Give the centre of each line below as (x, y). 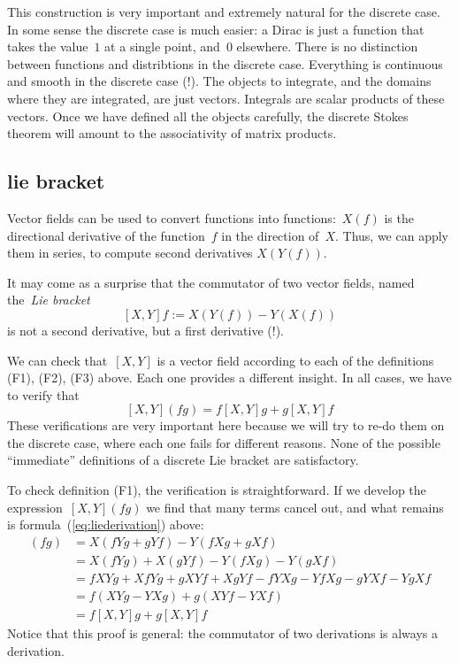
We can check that (57, 360)
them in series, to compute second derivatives (130, 253)
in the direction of (270, 235)
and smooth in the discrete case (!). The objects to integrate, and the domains (219, 81)
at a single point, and (162, 46)
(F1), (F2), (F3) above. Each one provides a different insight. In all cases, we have (229, 378)
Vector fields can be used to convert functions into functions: (172, 217)
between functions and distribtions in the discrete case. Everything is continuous (225, 63)
